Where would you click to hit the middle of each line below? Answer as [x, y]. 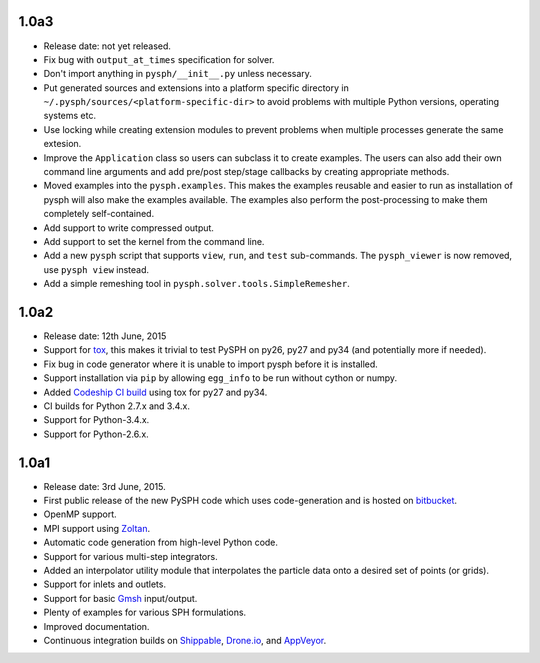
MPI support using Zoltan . [96, 528]
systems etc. [70, 116]
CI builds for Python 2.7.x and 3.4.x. [116, 406]
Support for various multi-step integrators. [131, 556]
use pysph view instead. [96, 269]
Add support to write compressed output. [129, 227]
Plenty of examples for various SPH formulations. [145, 612]
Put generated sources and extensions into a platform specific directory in [196, 87]
